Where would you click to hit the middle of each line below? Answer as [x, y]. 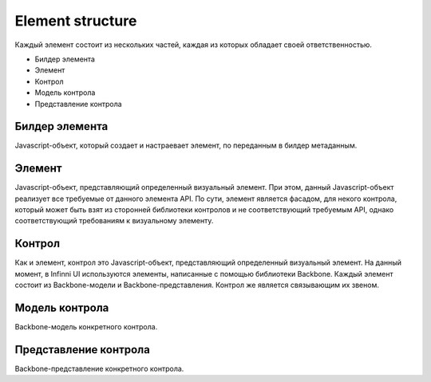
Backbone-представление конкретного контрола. [99, 368]
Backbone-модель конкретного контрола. [86, 327]
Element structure [76, 21]
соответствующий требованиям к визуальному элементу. [114, 221]
